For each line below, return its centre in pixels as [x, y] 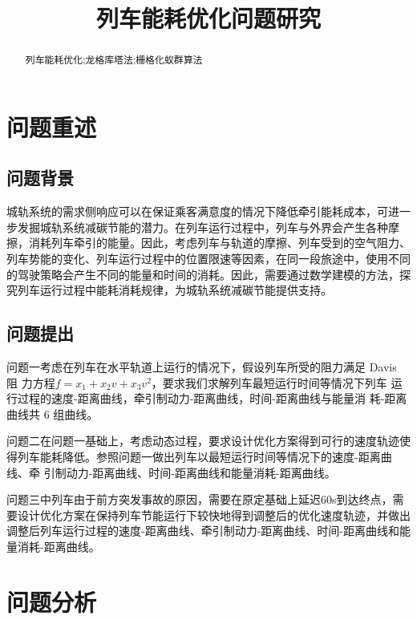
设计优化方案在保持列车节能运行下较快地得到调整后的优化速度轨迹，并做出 [214, 515]
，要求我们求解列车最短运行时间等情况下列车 [269, 382]
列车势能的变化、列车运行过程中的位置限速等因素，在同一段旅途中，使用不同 [208, 258]
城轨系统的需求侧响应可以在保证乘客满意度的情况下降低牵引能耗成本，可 [197, 211]
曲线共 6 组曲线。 [53, 413]
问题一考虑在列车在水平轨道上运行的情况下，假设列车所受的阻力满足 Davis [202, 366]
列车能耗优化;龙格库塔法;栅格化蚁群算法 [114, 60]
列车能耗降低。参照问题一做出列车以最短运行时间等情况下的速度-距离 [199, 456]
